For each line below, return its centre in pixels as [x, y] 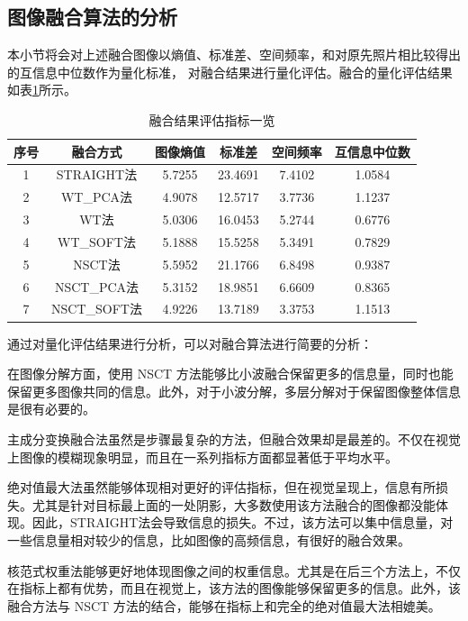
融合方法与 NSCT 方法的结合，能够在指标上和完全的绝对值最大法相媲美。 [224, 605]
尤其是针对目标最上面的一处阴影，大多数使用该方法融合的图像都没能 [234, 504]
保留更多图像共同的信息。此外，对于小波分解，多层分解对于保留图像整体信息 [234, 391]
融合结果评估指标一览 [212, 119]
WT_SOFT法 [97, 241]
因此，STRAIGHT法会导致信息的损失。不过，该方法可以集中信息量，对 [243, 522]
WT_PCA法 [97, 197]
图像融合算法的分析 [92, 17]
